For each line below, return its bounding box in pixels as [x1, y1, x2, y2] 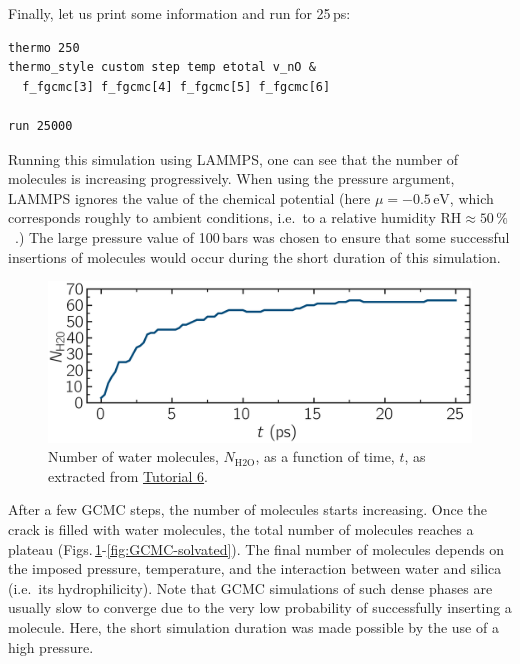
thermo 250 [8, 40, 80, 55]
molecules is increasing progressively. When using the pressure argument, [8, 168, 455, 189]
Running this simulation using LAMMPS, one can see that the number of [8, 148, 459, 169]
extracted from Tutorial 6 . [48, 465, 208, 486]
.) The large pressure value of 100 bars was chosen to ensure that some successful [15, 226, 510, 247]
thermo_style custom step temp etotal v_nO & [8, 60, 316, 75]
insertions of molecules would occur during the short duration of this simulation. [8, 246, 501, 267]
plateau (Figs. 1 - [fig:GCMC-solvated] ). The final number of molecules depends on [8, 538, 505, 559]
